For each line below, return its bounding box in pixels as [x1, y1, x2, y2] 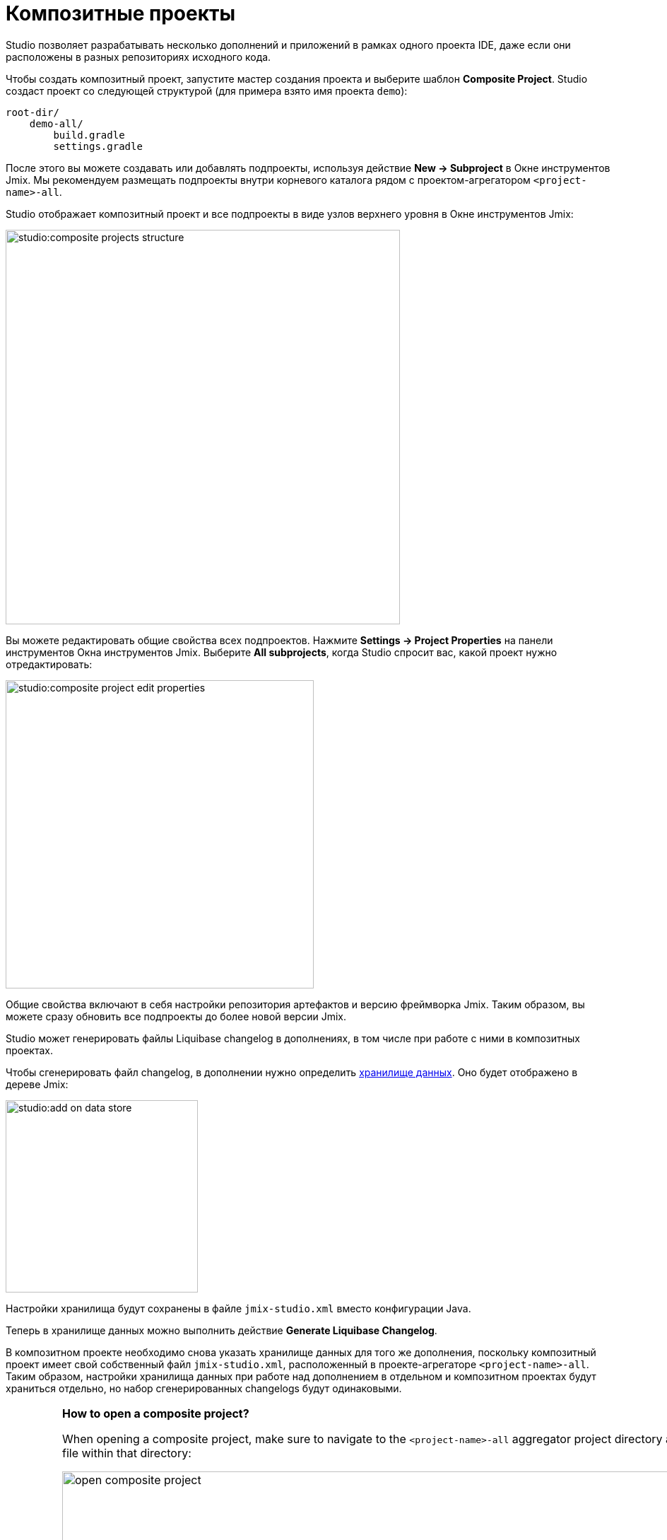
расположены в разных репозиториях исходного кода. [6, 50, 271, 63]
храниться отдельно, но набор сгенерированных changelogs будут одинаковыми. [6, 1382, 402, 1394]
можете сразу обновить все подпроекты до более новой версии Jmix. [6, 1010, 346, 1022]
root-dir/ [6, 106, 59, 118]
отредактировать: [6, 658, 93, 670]
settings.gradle [53, 140, 143, 152]
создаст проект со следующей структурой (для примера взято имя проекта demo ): [6, 84, 408, 97]
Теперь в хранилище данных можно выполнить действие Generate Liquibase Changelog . [6, 1324, 437, 1336]
